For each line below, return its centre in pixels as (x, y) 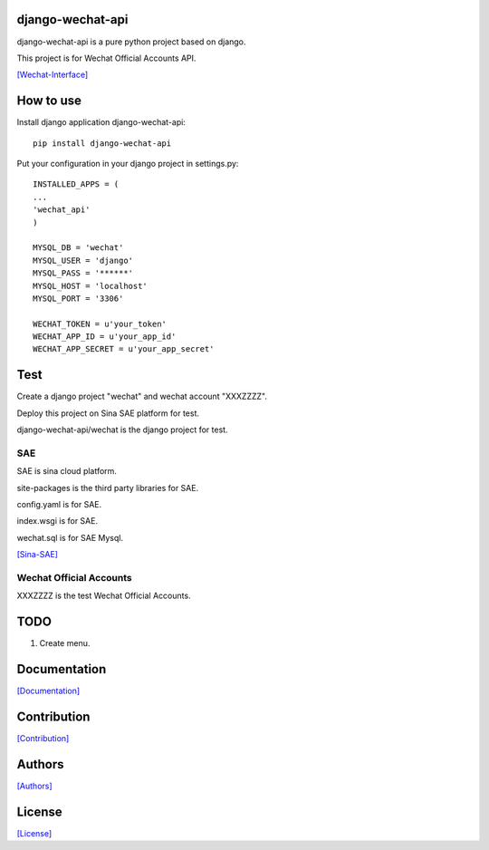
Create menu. (65, 643)
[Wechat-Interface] (53, 75)
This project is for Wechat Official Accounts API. (106, 58)
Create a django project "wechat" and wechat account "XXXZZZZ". (142, 396)
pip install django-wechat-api (102, 143)
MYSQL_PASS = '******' (83, 273)
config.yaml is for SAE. (59, 505)
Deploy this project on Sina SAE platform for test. (108, 413)
